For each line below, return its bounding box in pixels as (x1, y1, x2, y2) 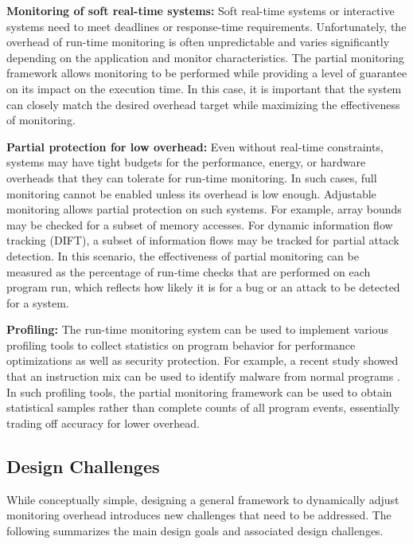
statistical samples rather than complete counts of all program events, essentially (6, 399, 400, 416)
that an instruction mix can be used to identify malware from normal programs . (6, 368, 400, 385)
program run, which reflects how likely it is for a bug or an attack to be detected (6, 279, 400, 295)
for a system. (6, 294, 69, 311)
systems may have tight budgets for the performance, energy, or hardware (6, 154, 366, 170)
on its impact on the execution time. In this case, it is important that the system (6, 80, 402, 96)
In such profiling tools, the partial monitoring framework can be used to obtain (6, 383, 392, 400)
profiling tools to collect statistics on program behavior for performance (6, 336, 356, 353)
